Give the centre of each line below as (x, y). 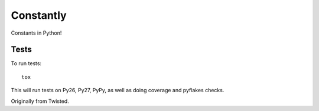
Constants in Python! (36, 33)
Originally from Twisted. (40, 101)
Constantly (39, 15)
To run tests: (26, 63)
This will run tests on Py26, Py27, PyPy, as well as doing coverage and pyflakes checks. (118, 90)
